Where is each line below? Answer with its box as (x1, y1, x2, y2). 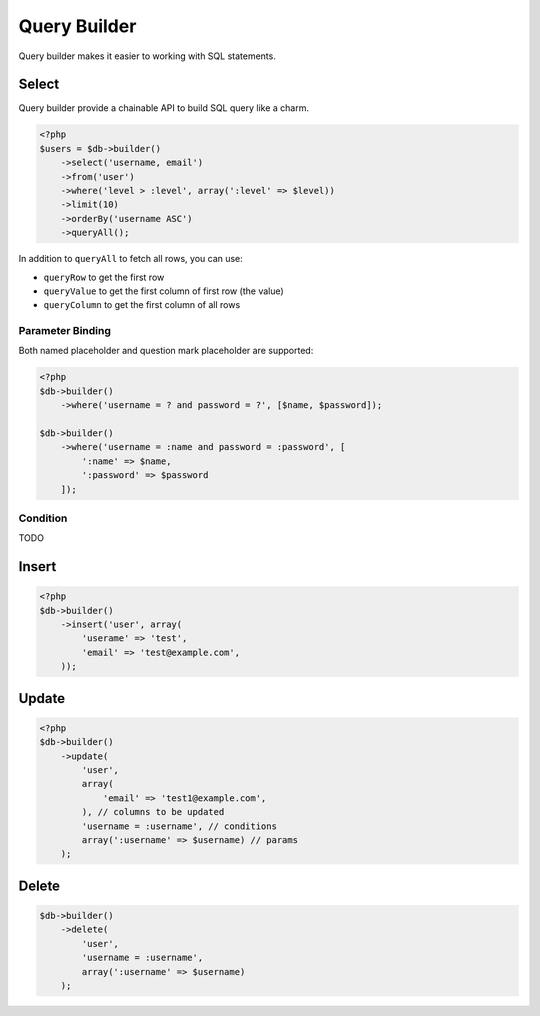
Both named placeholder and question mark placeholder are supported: (18, 345, 314, 357)
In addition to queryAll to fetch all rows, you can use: (18, 253, 244, 265)
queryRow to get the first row (43, 271, 165, 283)
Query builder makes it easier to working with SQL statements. (18, 50, 277, 62)
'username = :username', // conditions (81, 820, 277, 832)
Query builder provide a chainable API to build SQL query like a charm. (18, 102, 310, 114)
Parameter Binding (18, 324, 112, 338)
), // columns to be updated (81, 806, 225, 818)
